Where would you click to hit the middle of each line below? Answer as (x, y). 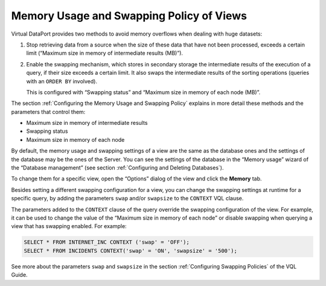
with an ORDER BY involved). (62, 81)
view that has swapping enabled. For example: (69, 226)
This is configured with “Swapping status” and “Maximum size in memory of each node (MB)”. (143, 92)
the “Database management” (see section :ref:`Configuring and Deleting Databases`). (117, 168)
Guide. (19, 275)
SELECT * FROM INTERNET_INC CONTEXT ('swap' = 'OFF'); (107, 242)
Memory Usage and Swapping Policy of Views (129, 16)
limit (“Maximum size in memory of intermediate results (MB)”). (105, 53)
